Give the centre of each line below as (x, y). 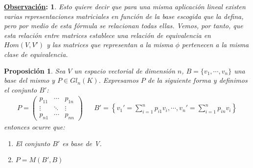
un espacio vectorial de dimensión (125, 70)
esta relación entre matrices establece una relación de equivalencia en (107, 35)
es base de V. (82, 143)
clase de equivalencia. (36, 54)
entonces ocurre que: (34, 127)
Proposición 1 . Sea (35, 70)
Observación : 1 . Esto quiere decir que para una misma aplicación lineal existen (125, 6)
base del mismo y (30, 80)
